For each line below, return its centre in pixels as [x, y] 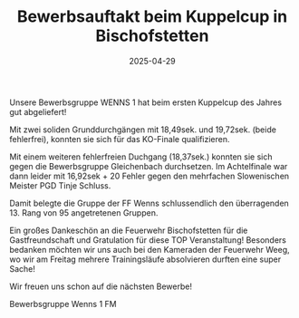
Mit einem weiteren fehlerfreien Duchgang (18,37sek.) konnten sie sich [141, 157]
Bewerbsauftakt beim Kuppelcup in [152, 17]
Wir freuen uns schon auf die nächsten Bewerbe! [101, 286]
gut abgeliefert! [38, 111]
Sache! [23, 268]
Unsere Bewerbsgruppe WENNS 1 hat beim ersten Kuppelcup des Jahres [146, 102]
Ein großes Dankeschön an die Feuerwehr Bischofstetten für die [129, 230]
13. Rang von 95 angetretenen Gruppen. [84, 212]
